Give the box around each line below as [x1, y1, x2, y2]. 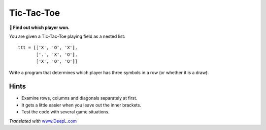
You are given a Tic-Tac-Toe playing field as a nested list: [9, 33, 126, 39]
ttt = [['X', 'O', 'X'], [18, 45, 78, 51]
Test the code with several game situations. [21, 109, 110, 115]
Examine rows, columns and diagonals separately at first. [21, 95, 137, 101]
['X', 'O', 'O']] [36, 59, 78, 64]
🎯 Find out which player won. [9, 25, 70, 30]
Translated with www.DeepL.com [9, 118, 77, 124]
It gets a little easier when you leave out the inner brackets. [21, 102, 141, 108]
